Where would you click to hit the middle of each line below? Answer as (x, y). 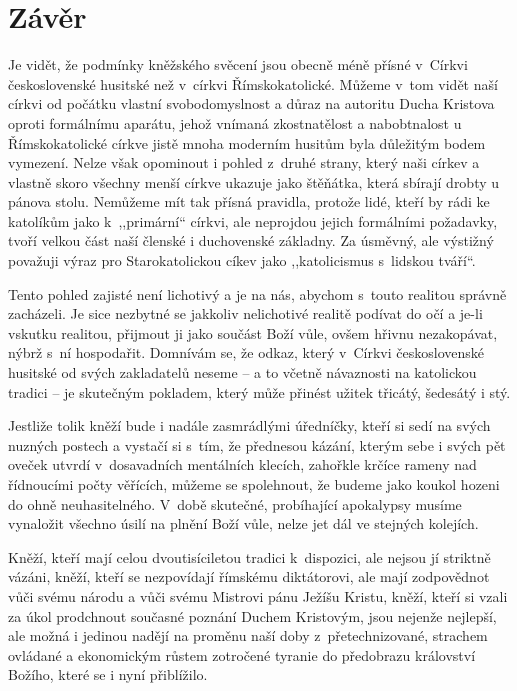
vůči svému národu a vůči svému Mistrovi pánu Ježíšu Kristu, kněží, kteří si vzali (258, 595)
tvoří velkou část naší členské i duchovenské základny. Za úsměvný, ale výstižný (251, 240)
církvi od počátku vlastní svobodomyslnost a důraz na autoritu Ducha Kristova (251, 103)
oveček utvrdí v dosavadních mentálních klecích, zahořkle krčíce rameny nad (242, 464)
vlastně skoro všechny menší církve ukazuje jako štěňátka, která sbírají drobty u (254, 181)
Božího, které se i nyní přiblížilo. (108, 674)
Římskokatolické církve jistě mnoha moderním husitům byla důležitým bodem (247, 142)
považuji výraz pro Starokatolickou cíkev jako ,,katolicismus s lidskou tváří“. (242, 260)
